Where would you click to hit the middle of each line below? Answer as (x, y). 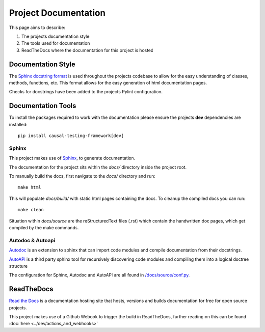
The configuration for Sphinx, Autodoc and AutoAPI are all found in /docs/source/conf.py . (99, 275)
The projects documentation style (55, 36)
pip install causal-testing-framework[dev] (71, 136)
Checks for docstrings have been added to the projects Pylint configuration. (86, 92)
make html (29, 187)
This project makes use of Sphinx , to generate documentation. (72, 158)
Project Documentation (57, 13)
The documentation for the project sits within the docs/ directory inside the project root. (98, 167)
